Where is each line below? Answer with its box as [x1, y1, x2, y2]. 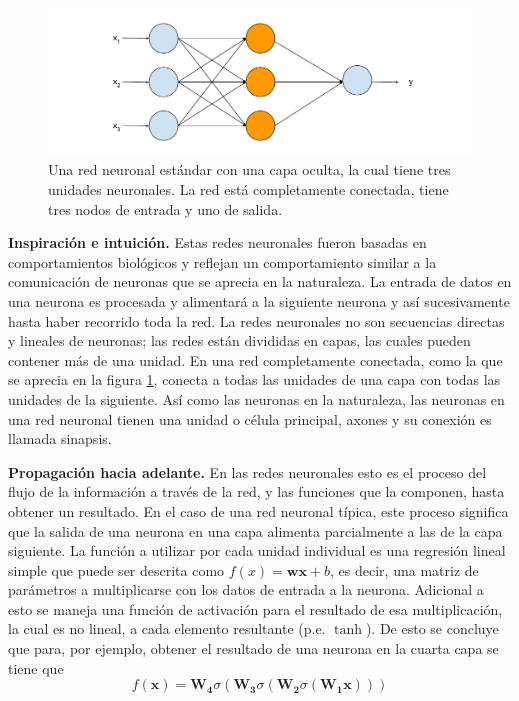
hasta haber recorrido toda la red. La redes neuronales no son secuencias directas [8, 310, 505, 331]
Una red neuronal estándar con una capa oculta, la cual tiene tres [48, 159, 451, 180]
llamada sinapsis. [8, 428, 112, 449]
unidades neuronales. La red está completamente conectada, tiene [48, 179, 449, 199]
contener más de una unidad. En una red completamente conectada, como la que [8, 349, 503, 370]
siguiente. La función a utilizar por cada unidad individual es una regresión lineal [8, 540, 506, 561]
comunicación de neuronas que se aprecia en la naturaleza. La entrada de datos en [8, 271, 512, 292]
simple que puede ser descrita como [8, 559, 225, 580]
